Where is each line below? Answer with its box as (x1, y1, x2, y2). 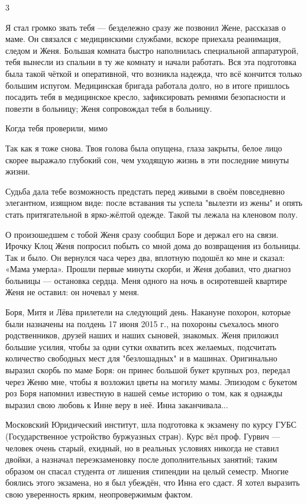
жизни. (5, 165, 30, 177)
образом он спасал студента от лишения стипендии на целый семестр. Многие (5, 464, 289, 477)
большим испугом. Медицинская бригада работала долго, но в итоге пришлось (5, 79, 290, 91)
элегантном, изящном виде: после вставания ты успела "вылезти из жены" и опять (5, 196, 303, 209)
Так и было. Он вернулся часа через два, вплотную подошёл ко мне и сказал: (5, 251, 285, 263)
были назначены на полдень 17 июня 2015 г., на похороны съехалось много (5, 317, 279, 329)
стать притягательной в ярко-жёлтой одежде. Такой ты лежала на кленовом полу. (5, 208, 298, 220)
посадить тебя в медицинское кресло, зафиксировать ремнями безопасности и (5, 91, 286, 103)
